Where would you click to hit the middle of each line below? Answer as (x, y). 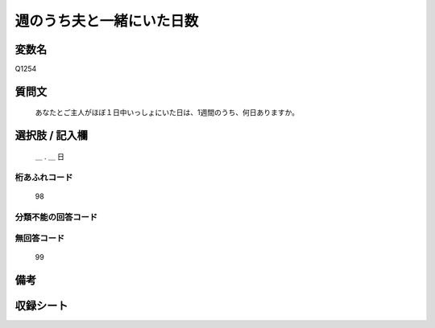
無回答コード (40, 239)
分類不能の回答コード (56, 217)
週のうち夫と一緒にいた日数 (107, 21)
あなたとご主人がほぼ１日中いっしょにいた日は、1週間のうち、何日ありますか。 (167, 113)
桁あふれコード (44, 177)
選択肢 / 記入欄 (52, 135)
